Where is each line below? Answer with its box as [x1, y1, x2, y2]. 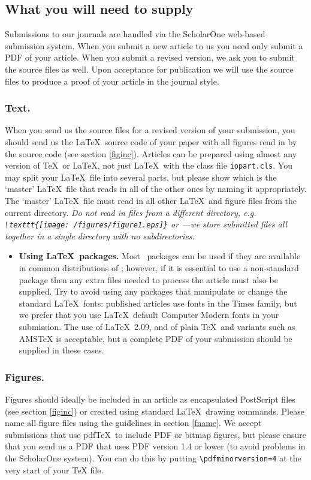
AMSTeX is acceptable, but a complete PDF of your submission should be [19, 332, 292, 344]
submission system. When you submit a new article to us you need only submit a [5, 39, 303, 52]
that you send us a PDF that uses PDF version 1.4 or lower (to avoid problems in [5, 440, 306, 452]
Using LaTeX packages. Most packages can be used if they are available [19, 250, 301, 262]
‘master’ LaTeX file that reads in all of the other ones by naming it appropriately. [5, 182, 307, 195]
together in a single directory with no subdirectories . [5, 229, 195, 242]
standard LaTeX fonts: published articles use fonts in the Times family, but [19, 296, 297, 309]
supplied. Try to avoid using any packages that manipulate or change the [19, 285, 288, 298]
